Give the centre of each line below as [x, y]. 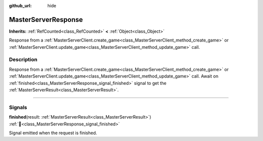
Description [23, 60]
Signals [18, 107]
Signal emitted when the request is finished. [53, 133]
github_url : [20, 6]
